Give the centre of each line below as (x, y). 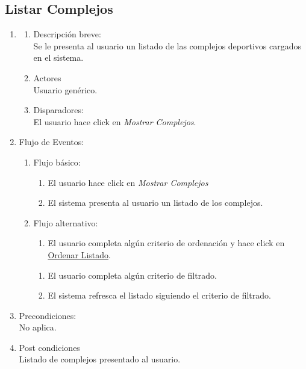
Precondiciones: (48, 315)
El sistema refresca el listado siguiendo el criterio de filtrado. (159, 295)
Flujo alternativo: (66, 222)
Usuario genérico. (65, 89)
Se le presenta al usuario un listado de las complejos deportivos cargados (167, 45)
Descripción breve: (67, 34)
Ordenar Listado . (79, 254)
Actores (47, 77)
